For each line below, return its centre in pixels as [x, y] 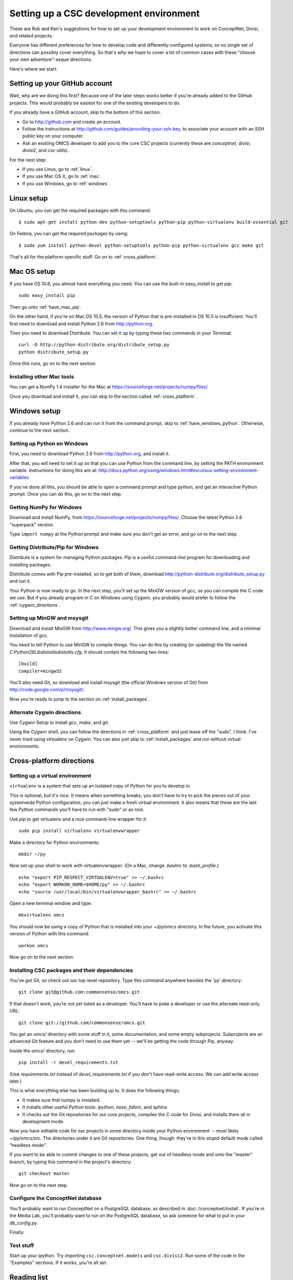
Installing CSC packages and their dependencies [71, 970]
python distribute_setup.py [54, 352]
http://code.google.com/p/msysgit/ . [47, 690]
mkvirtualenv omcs [42, 915]
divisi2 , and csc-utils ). [46, 151]
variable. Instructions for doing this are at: [53, 470]
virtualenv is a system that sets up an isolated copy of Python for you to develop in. [100, 786]
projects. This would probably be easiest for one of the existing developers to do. [95, 103]
